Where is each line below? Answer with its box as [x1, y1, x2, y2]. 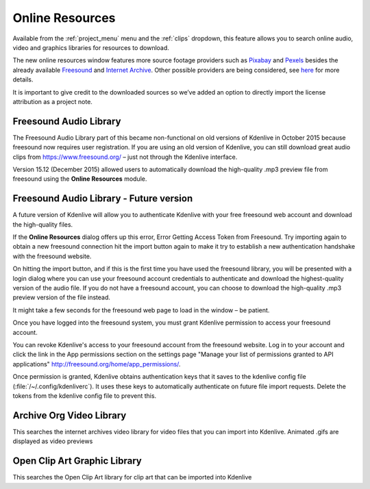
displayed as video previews [12, 437, 93, 445]
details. [12, 75, 34, 84]
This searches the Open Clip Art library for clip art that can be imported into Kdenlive [12, 473, 252, 481]
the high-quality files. [12, 220, 73, 229]
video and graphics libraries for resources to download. [12, 43, 169, 51]
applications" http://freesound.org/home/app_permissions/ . [12, 360, 181, 368]
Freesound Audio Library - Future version [12, 192, 193, 205]
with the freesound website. [12, 252, 92, 260]
